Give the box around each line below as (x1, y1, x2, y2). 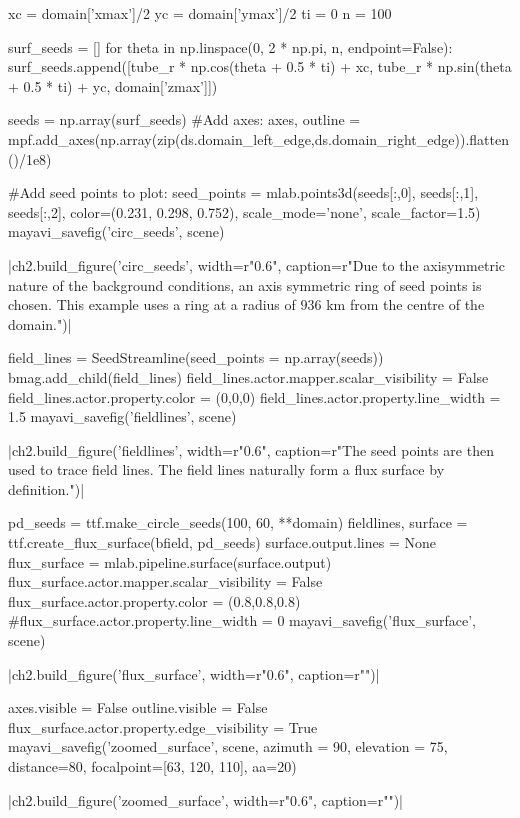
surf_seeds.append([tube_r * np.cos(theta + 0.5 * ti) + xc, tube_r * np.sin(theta (8, 56, 512, 77)
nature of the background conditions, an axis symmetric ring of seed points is (8, 274, 482, 295)
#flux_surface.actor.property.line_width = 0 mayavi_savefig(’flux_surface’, (8, 610, 476, 631)
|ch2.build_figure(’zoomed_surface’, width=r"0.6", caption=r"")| (8, 789, 403, 810)
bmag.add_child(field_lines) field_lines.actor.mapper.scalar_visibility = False (8, 366, 489, 387)
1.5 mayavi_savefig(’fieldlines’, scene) (8, 406, 237, 427)
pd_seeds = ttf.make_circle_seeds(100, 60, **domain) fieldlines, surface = (8, 512, 468, 533)
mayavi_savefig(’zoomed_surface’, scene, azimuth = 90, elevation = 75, (8, 736, 448, 757)
